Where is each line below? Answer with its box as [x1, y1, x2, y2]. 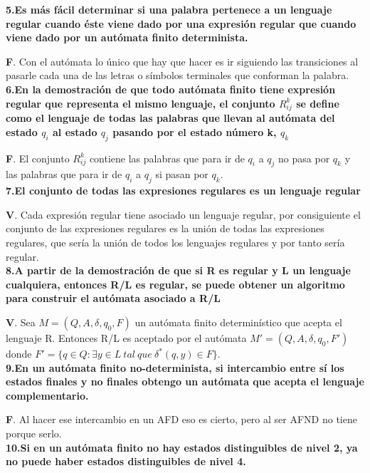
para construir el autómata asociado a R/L [6, 291, 221, 306]
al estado [52, 124, 97, 139]
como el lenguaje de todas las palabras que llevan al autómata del [6, 110, 335, 125]
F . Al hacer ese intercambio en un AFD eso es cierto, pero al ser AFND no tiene [6, 412, 357, 427]
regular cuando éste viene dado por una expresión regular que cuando [6, 16, 356, 31]
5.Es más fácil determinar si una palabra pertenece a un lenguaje [6, 2, 332, 16]
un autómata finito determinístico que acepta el [134, 315, 342, 330]
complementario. [6, 388, 89, 402]
